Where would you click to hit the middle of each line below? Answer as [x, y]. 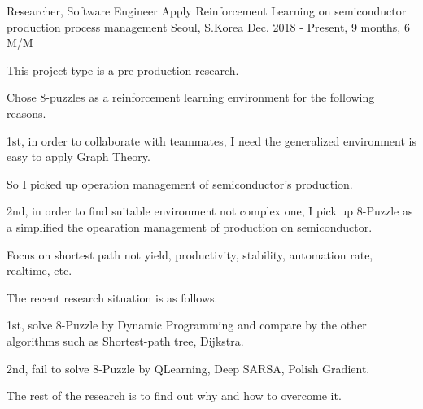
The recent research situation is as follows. [112, 297]
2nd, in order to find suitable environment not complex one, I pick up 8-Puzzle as [210, 211]
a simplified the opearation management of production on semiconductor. [190, 226]
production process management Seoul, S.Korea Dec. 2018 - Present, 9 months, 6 [208, 26]
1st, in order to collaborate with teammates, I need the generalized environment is [211, 140]
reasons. [26, 113]
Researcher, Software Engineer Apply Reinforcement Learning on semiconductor [207, 11]
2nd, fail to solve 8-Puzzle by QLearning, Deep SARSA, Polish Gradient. [188, 368]
